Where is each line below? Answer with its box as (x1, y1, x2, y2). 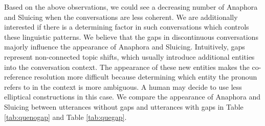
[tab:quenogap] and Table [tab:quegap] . (4, 111, 127, 122)
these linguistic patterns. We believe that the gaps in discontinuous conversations (4, 31, 258, 42)
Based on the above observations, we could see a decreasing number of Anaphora (4, 2, 258, 12)
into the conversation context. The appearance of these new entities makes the (4, 61, 250, 72)
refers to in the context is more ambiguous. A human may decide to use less (4, 81, 242, 92)
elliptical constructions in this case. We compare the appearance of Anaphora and (4, 91, 260, 102)
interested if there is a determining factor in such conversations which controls (4, 21, 249, 32)
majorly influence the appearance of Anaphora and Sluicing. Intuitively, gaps (4, 41, 245, 52)
